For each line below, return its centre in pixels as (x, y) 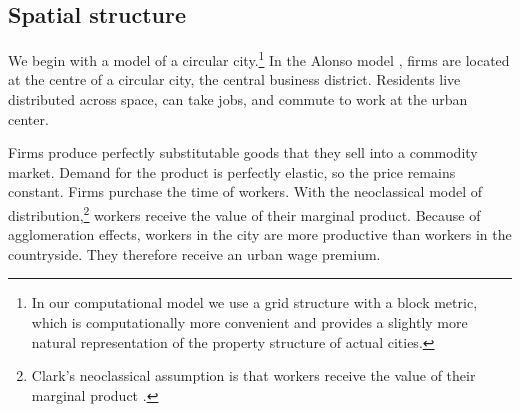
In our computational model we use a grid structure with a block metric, (254, 302)
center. (28, 118)
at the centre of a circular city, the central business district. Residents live (234, 79)
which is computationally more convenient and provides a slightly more (249, 322)
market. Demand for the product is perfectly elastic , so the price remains (232, 171)
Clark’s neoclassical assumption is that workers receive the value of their (253, 375)
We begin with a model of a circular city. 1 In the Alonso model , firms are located (259, 58)
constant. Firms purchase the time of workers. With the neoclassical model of (245, 191)
